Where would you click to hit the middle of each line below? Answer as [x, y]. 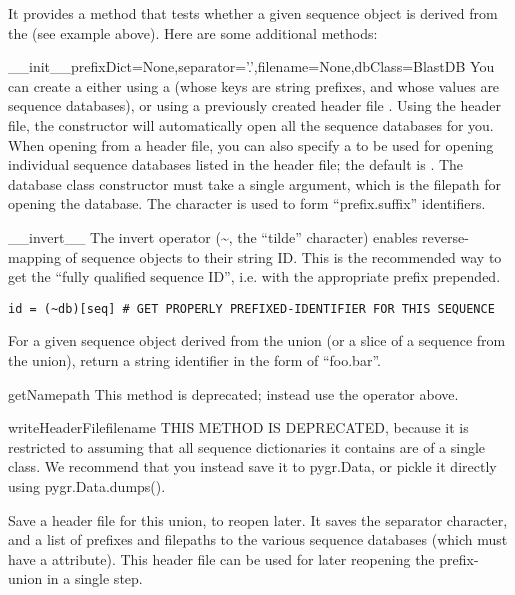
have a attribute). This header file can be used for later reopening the [221, 558]
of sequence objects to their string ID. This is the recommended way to [283, 256]
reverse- [445, 236]
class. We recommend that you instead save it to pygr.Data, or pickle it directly [252, 466]
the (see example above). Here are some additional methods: [193, 32]
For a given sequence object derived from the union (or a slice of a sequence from [257, 340]
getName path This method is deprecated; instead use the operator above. [233, 393]
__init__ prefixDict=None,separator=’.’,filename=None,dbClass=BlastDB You [251, 66]
